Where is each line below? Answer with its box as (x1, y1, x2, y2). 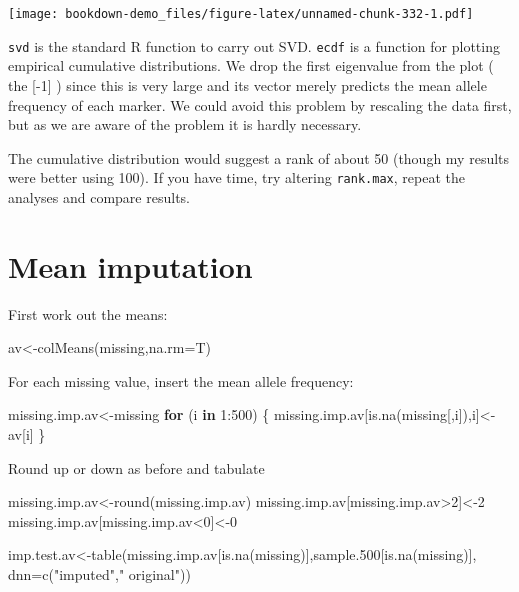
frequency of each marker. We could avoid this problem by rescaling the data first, (8, 94, 512, 115)
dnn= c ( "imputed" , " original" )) (8, 564, 191, 584)
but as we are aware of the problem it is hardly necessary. (8, 114, 362, 135)
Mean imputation (8, 245, 253, 286)
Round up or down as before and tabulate (8, 457, 265, 478)
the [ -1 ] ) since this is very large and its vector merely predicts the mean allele (8, 74, 487, 95)
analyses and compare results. (8, 186, 190, 207)
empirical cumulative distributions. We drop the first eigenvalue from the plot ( (8, 55, 494, 76)
